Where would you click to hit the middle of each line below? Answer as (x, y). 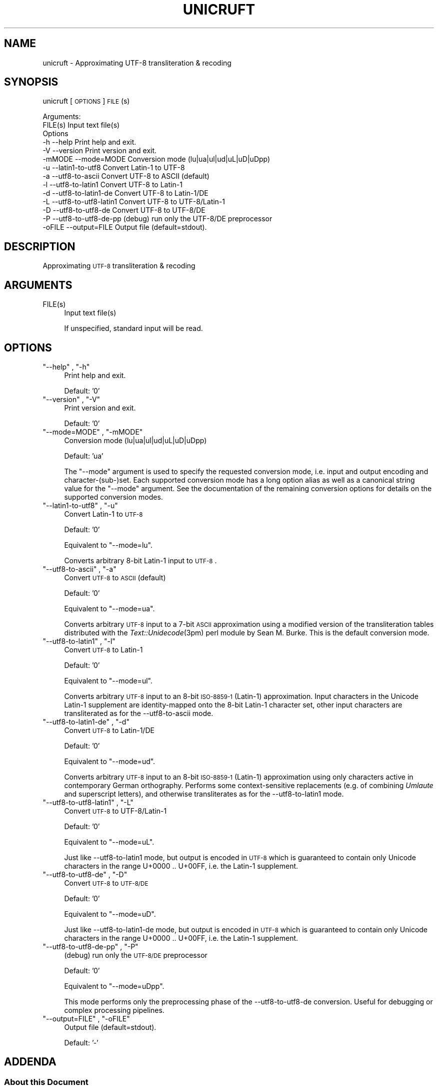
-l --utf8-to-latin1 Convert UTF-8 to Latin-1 (112, 185)
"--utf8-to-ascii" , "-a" (79, 569)
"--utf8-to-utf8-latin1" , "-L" (88, 802)
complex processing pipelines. (114, 1010)
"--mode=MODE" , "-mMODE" (93, 432)
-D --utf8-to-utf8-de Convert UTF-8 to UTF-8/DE (124, 210)
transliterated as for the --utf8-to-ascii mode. (139, 713)
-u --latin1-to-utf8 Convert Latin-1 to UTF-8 (114, 168)
